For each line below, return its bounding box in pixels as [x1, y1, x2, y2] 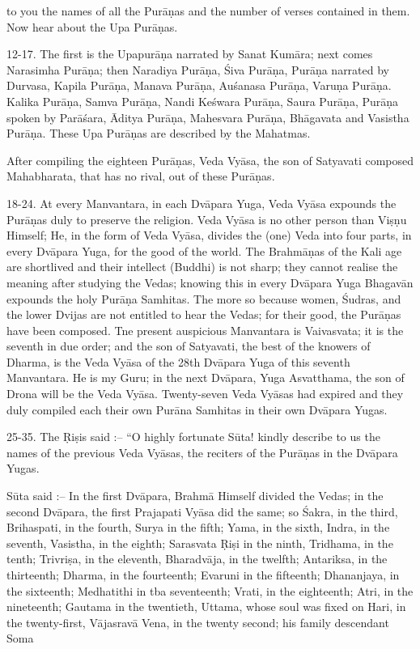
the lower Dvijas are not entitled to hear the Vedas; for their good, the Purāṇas [6, 306, 401, 323]
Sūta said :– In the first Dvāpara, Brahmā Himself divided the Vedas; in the [6, 487, 384, 504]
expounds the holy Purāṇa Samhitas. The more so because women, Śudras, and [6, 290, 401, 307]
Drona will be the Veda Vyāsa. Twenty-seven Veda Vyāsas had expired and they [6, 385, 404, 402]
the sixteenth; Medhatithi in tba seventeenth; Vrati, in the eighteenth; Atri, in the [6, 582, 414, 599]
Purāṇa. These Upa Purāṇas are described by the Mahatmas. [6, 125, 311, 142]
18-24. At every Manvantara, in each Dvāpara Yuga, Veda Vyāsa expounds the [6, 194, 397, 211]
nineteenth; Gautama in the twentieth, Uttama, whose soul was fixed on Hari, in [6, 598, 406, 615]
